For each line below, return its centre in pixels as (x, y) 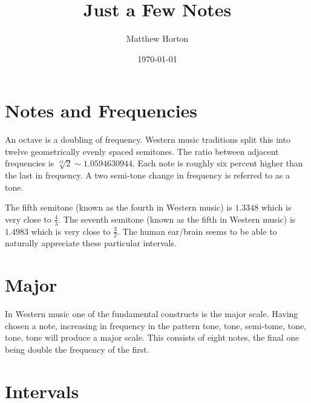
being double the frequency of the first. (77, 349)
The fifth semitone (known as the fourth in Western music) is (119, 207)
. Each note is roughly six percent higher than (218, 163)
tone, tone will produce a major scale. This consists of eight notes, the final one (152, 337)
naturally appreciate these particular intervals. (91, 243)
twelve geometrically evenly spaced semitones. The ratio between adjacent (142, 151)
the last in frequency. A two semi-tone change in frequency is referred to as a (148, 175)
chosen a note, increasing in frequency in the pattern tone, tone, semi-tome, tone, (156, 325)
